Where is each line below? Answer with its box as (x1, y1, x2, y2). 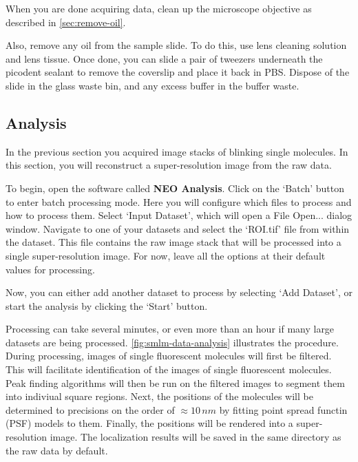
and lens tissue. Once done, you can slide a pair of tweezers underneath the (6, 51, 323, 65)
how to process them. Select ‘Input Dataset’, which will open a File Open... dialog (6, 208, 352, 222)
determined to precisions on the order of (6, 402, 175, 417)
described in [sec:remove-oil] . (6, 14, 126, 29)
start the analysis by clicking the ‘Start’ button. (6, 298, 208, 313)
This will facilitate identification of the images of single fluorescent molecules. (6, 362, 332, 377)
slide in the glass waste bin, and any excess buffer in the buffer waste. (6, 78, 299, 92)
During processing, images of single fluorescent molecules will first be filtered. (6, 348, 332, 363)
